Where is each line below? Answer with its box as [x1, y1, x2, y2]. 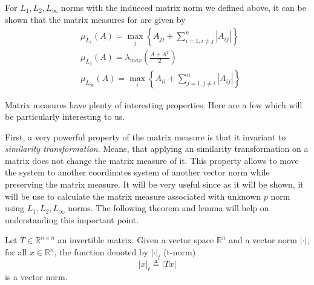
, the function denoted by [54, 246, 148, 258]
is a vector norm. [5, 270, 68, 283]
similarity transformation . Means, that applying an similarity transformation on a [5, 142, 309, 155]
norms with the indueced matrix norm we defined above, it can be [61, 1, 306, 13]
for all [5, 246, 27, 258]
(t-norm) [163, 246, 196, 258]
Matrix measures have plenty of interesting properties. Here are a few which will [5, 98, 303, 111]
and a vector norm [229, 234, 298, 246]
